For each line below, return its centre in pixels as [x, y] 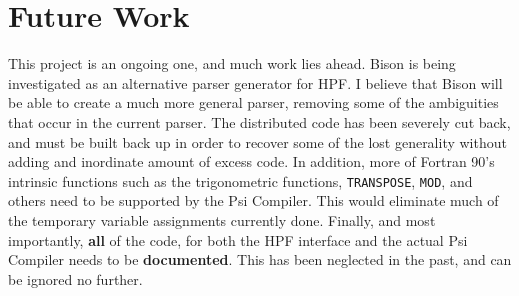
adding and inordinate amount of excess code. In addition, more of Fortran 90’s [251, 161]
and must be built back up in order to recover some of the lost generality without [257, 141]
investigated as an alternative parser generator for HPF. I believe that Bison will [255, 82]
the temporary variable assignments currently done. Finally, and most [222, 219]
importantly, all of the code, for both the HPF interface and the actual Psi [238, 239]
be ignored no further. [75, 278]
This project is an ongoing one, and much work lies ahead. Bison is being [232, 63]
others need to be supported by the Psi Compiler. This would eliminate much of [253, 200]
